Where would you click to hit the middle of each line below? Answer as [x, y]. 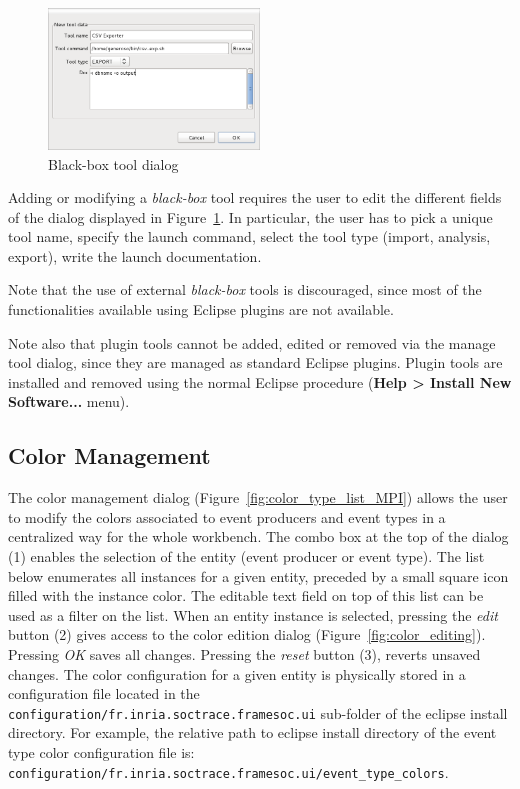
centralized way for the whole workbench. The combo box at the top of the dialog [258, 536]
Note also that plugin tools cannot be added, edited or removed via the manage [252, 342]
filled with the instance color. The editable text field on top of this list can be [246, 595]
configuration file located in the [104, 693]
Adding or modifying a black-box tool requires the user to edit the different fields [255, 197]
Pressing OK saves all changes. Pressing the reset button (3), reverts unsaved [244, 653]
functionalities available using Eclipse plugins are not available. [201, 309]
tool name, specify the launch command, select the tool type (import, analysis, [249, 236]
